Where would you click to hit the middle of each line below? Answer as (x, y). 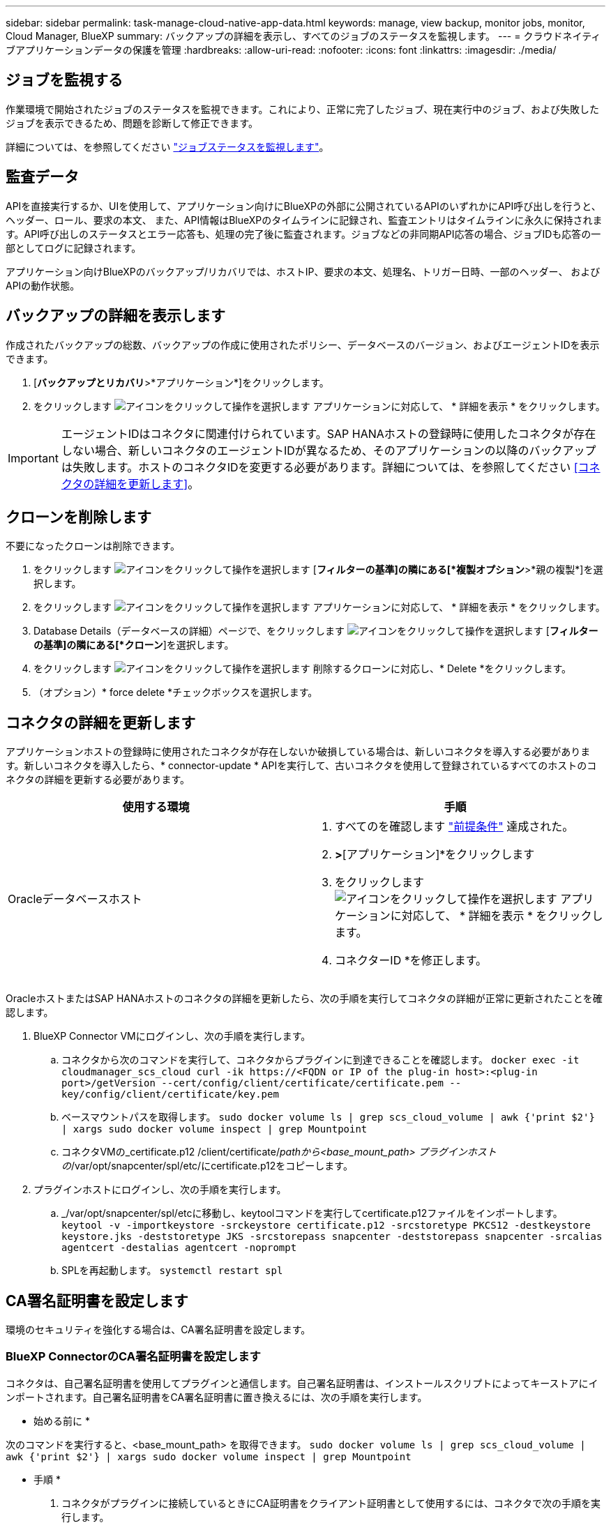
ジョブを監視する (64, 80)
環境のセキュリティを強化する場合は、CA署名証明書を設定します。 (158, 1330)
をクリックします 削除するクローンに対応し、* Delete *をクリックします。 (302, 669)
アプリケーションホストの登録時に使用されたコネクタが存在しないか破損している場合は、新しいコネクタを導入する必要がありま (298, 752)
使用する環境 (156, 807)
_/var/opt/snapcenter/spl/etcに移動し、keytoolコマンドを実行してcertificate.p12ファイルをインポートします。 (312, 1213)
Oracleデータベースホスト (75, 899)
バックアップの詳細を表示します (115, 316)
